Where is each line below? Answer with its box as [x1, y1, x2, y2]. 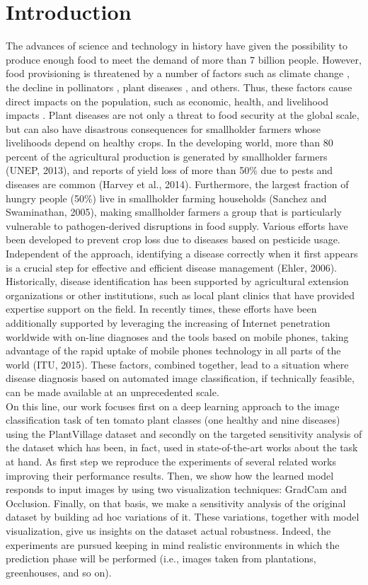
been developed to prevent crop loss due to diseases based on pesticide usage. [6, 232, 340, 247]
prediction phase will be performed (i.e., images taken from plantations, [6, 551, 316, 566]
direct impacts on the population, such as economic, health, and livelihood [6, 93, 329, 108]
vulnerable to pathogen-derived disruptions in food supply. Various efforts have [6, 218, 348, 233]
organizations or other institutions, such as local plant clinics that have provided [6, 287, 355, 302]
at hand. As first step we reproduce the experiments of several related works [6, 453, 336, 468]
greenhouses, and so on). [6, 564, 112, 579]
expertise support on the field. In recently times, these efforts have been [6, 301, 317, 316]
